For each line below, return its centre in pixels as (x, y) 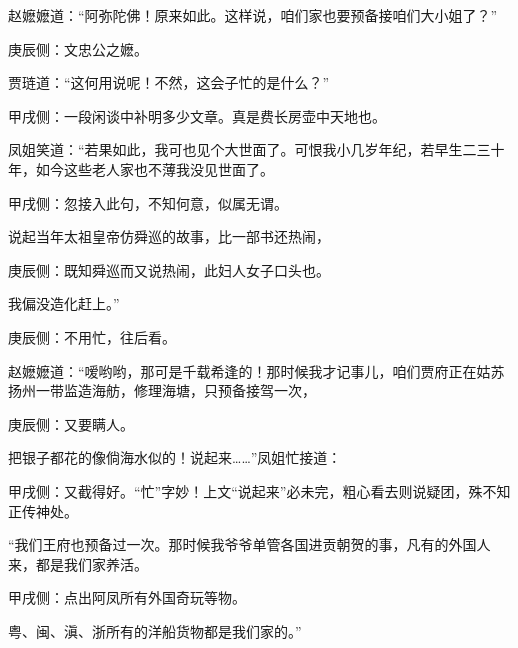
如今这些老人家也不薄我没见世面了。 (154, 168)
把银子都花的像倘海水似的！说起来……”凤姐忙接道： (175, 457)
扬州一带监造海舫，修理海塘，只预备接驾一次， (162, 390)
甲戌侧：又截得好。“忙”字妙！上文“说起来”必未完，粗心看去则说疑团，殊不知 (259, 490)
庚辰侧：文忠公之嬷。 (78, 48)
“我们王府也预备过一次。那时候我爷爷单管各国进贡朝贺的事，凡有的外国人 (249, 544)
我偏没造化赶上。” (64, 303)
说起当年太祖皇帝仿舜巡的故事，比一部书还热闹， (169, 236)
